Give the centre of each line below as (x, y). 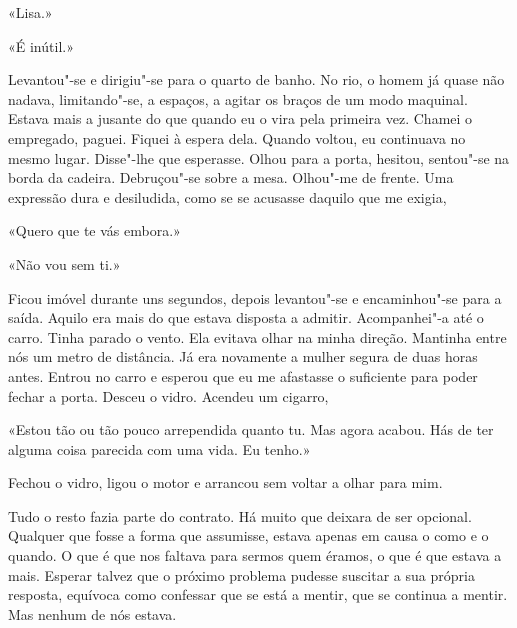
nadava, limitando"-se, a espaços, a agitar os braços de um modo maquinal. (238, 98)
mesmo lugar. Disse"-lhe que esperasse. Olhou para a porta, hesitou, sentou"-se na (259, 157)
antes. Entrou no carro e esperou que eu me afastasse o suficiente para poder (243, 375)
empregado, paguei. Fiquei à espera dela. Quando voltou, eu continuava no (237, 137)
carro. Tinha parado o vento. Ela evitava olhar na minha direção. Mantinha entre (257, 336)
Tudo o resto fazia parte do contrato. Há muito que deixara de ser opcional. (240, 515)
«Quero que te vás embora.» (94, 230)
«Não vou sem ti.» (64, 263)
